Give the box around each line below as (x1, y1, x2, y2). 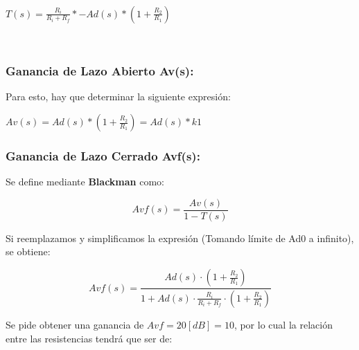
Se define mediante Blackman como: (6, 174, 164, 189)
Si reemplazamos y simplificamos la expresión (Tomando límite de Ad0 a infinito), (6, 230, 354, 245)
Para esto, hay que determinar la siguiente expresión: (6, 89, 231, 104)
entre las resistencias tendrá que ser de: (6, 331, 173, 345)
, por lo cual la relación (234, 317, 333, 331)
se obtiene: (6, 244, 51, 259)
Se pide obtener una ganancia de (6, 317, 144, 331)
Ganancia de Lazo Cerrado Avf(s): (6, 147, 200, 164)
